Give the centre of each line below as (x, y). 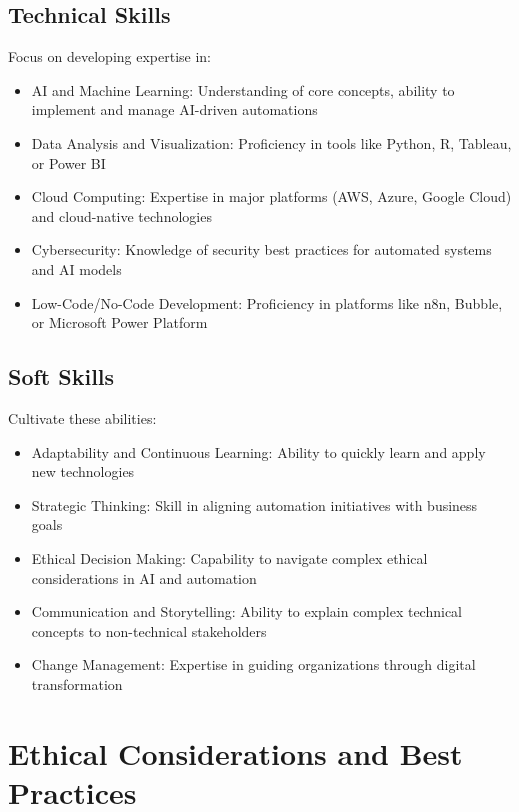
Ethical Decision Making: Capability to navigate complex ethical (229, 557)
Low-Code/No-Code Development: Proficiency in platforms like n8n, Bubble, (267, 302)
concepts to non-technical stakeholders (149, 630)
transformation (77, 683)
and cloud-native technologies (121, 215)
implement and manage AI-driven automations (174, 109)
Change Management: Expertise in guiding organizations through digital (253, 664)
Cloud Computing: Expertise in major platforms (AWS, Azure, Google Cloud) (271, 196)
